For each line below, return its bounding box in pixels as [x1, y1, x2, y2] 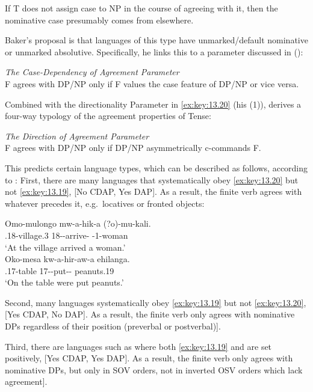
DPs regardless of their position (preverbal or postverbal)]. [5, 320, 221, 332]
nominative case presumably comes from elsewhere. [5, 13, 194, 26]
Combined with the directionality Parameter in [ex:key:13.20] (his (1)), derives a [5, 97, 302, 110]
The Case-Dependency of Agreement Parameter [5, 66, 179, 78]
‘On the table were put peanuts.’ [5, 276, 124, 289]
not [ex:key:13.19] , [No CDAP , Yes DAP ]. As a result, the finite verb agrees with [5, 185, 302, 198]
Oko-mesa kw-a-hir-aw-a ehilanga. [5, 253, 130, 265]
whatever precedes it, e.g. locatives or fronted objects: [5, 197, 205, 209]
